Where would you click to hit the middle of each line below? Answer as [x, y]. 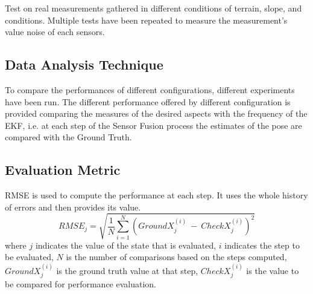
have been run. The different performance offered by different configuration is [148, 101]
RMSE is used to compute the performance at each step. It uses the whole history [156, 195]
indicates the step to [262, 245]
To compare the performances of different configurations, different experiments [150, 89]
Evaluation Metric [63, 170]
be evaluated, [29, 257]
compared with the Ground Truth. [68, 137]
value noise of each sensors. [55, 32]
